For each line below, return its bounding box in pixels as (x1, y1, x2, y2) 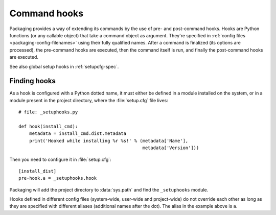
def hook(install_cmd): (18, 123, 78, 129)
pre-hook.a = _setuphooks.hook (18, 175, 97, 181)
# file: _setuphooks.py (18, 109, 78, 115)
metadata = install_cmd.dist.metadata (29, 131, 127, 136)
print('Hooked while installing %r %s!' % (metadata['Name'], (29, 138, 189, 144)
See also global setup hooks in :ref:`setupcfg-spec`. (9, 63, 119, 69)
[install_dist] (18, 168, 57, 174)
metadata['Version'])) (142, 145, 199, 151)
